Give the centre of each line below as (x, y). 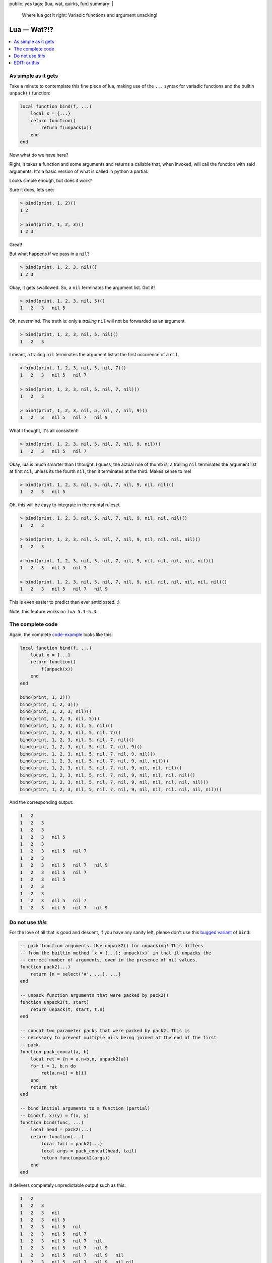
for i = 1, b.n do (53, 1066)
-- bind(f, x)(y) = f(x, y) (54, 1115)
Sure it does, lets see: (32, 190)
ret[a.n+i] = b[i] (64, 1073)
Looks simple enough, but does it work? (51, 181)
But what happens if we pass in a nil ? (50, 254)
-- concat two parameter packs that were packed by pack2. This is (105, 1030)
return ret (44, 1087)
